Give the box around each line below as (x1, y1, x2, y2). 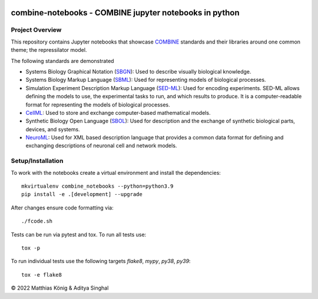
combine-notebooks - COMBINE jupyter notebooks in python (11, 8, 240, 18)
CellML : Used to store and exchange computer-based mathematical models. (25, 109, 211, 116)
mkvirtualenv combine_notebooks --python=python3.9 (21, 182, 174, 190)
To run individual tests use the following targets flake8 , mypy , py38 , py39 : (11, 258, 191, 265)
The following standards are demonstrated (11, 57, 114, 64)
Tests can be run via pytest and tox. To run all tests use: (11, 231, 147, 238)
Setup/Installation (11, 157, 64, 165)
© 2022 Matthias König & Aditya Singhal (11, 284, 109, 291)
